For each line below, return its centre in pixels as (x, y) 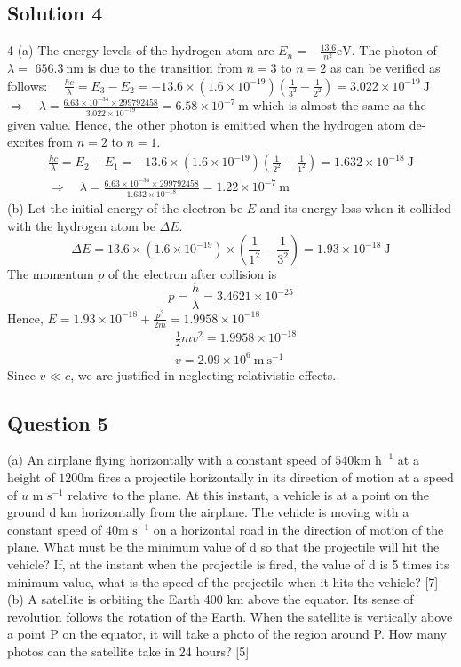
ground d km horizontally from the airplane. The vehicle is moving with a (208, 512)
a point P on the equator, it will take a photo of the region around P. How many (227, 634)
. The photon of (394, 50)
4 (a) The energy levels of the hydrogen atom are (141, 50)
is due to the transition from (165, 68)
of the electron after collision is (192, 274)
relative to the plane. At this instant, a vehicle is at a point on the (249, 494)
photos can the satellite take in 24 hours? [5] (128, 651)
